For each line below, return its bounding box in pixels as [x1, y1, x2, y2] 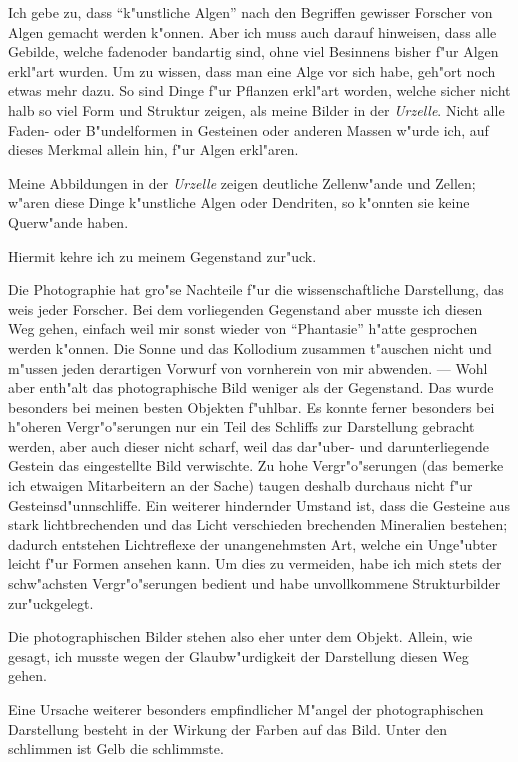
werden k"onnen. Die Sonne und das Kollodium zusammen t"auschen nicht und [8, 337, 492, 358]
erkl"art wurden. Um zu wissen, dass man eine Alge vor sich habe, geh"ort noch [8, 60, 496, 81]
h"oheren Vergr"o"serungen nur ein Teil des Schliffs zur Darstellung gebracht [8, 416, 475, 437]
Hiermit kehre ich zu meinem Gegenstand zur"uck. [8, 245, 317, 266]
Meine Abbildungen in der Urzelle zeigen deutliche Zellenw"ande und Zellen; [8, 172, 476, 193]
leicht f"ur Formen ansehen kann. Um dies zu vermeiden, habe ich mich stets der [8, 553, 502, 574]
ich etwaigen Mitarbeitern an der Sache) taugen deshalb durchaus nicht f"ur [8, 475, 473, 496]
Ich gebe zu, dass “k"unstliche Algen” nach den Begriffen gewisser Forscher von [8, 2, 493, 22]
